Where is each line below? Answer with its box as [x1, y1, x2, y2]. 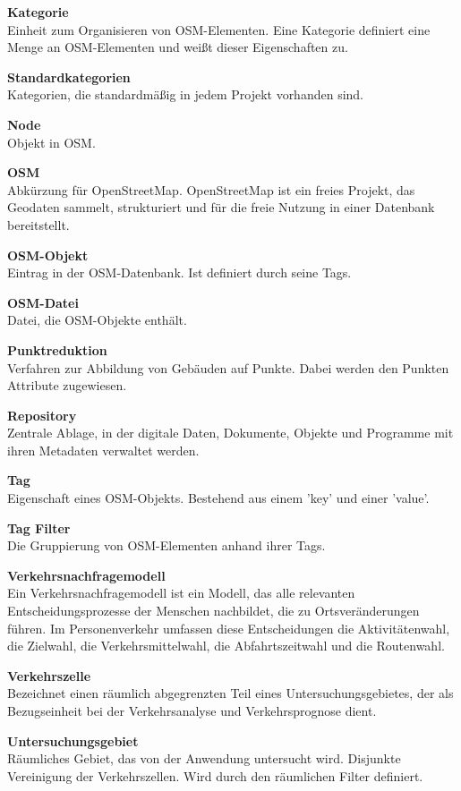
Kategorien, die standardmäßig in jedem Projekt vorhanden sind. [7, 85, 364, 104]
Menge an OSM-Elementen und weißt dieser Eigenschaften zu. [7, 38, 348, 56]
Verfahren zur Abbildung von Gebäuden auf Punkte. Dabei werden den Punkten [7, 358, 449, 377]
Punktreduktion [7, 340, 107, 359]
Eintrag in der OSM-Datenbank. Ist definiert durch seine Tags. [7, 263, 352, 282]
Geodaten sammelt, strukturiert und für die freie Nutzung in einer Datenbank [7, 198, 435, 217]
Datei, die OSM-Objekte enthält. [7, 310, 187, 329]
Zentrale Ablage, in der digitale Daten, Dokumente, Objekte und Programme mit [7, 423, 454, 442]
